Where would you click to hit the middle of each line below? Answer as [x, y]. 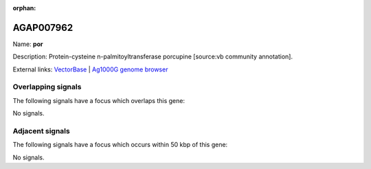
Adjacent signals [41, 131]
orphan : [24, 8]
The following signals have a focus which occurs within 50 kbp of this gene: [120, 145]
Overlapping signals [47, 87]
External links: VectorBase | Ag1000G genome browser [90, 69]
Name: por [28, 44]
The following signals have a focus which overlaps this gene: [99, 100]
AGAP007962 [43, 27]
